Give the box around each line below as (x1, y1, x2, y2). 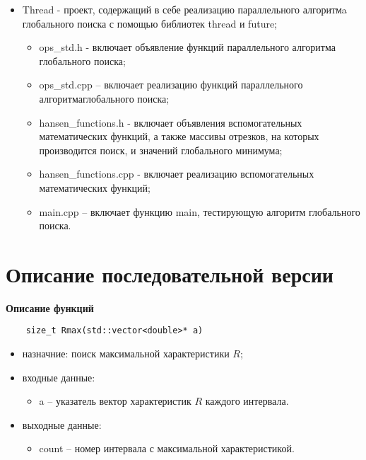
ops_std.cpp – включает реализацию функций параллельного (39, 77, 303, 92)
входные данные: (22, 369, 95, 384)
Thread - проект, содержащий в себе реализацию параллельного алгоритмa (22, 2, 347, 16)
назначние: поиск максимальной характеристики (22, 346, 230, 361)
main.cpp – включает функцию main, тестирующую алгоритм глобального (39, 204, 360, 219)
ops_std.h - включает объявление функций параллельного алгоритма (39, 40, 336, 54)
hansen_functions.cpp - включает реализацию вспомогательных (39, 166, 314, 181)
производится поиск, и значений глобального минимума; (39, 142, 283, 157)
